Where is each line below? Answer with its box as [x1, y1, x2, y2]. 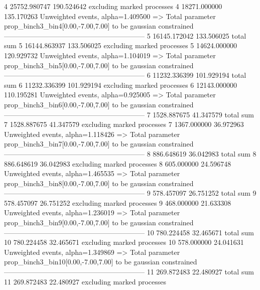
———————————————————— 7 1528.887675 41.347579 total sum [4, 109, 254, 119]
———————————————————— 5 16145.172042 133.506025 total [4, 30, 246, 41]
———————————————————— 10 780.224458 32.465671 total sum [4, 227, 254, 237]
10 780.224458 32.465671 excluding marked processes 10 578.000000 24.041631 [4, 237, 244, 247]
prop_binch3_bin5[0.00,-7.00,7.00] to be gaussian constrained [4, 60, 194, 70]
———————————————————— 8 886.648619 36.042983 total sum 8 [4, 148, 256, 159]
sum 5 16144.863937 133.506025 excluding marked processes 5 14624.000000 [4, 40, 237, 51]
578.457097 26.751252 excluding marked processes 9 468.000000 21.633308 [4, 197, 231, 208]
